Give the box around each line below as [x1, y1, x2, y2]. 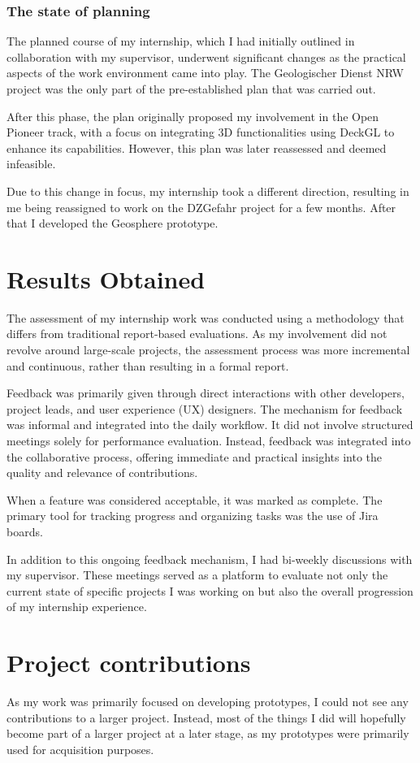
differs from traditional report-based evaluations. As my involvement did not [6, 325, 388, 342]
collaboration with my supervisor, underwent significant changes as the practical [6, 48, 406, 65]
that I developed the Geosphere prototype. [6, 215, 219, 232]
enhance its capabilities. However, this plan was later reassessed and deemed [6, 139, 387, 156]
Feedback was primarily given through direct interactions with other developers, [6, 384, 405, 401]
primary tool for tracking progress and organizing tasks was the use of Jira [6, 507, 379, 524]
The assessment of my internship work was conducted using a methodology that [6, 309, 405, 326]
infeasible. [6, 155, 56, 172]
